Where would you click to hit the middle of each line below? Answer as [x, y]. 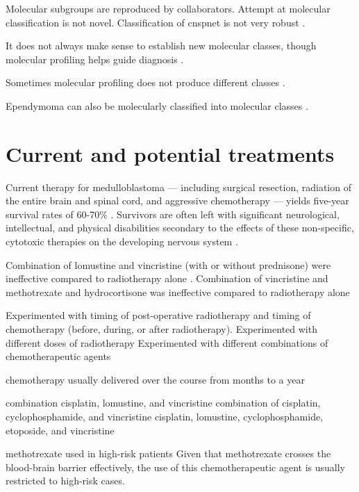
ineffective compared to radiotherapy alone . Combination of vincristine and [167, 278]
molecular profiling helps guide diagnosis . [95, 59]
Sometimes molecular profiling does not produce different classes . [145, 82]
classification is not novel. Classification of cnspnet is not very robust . [156, 22]
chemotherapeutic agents [58, 356]
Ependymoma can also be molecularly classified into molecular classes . [157, 105]
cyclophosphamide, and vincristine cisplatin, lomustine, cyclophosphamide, [165, 416]
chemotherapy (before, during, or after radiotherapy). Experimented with [161, 329]
